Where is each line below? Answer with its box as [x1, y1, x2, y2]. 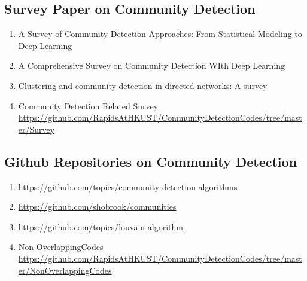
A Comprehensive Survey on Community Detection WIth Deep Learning [18, 59, 285, 72]
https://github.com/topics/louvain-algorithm [18, 220, 183, 233]
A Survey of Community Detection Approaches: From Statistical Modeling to [18, 28, 302, 40]
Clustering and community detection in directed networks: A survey [18, 79, 268, 91]
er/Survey [18, 123, 55, 135]
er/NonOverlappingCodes [18, 264, 112, 276]
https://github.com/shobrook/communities [18, 200, 177, 213]
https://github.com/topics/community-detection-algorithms [18, 180, 238, 193]
